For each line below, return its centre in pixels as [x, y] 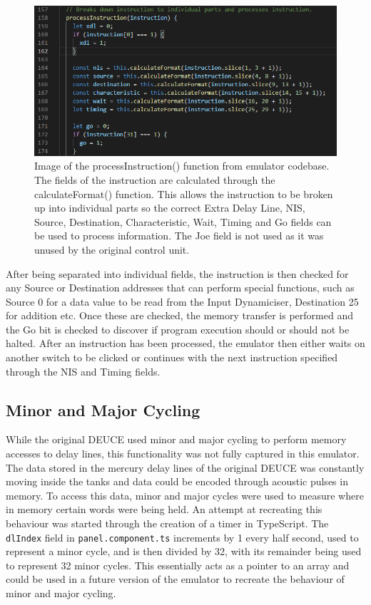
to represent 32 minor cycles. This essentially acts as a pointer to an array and [178, 565]
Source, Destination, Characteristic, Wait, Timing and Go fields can [183, 221]
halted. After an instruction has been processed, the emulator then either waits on [185, 343]
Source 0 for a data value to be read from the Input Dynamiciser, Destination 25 [182, 301]
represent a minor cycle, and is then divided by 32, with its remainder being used [184, 551]
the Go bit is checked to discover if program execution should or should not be [178, 329]
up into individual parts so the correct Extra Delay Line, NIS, [170, 208]
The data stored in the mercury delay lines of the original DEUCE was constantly [185, 467]
